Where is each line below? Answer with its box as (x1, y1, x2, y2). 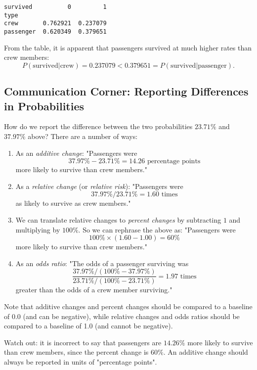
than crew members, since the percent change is (4, 347, 149, 357)
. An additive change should (163, 347, 248, 357)
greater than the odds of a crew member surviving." (15, 284, 172, 295)
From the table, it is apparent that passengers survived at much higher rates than (4, 42, 252, 52)
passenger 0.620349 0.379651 (4, 28, 107, 35)
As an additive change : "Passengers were (15, 147, 137, 158)
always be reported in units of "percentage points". (4, 356, 157, 367)
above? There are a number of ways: (28, 131, 138, 141)
